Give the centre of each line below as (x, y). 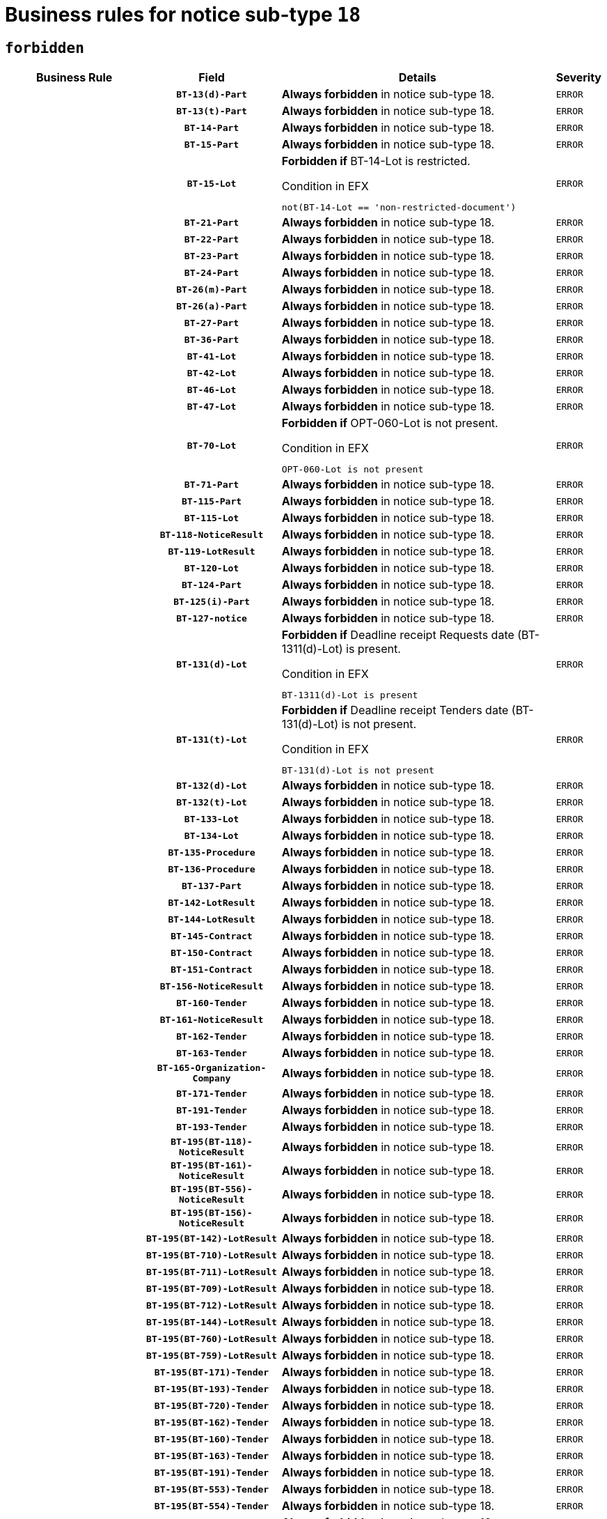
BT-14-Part (212, 128)
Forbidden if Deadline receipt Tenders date (395, 710)
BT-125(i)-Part (212, 601)
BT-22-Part (212, 239)
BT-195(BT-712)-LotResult (212, 1305)
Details (417, 78)
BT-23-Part (212, 256)
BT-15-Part (212, 144)
